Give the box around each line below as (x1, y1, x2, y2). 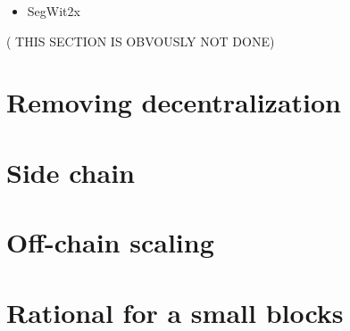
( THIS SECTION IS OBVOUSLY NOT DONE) (6, 31, 275, 50)
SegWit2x (27, 2, 80, 20)
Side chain (6, 153, 135, 190)
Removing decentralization (6, 84, 342, 120)
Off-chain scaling (6, 224, 214, 261)
